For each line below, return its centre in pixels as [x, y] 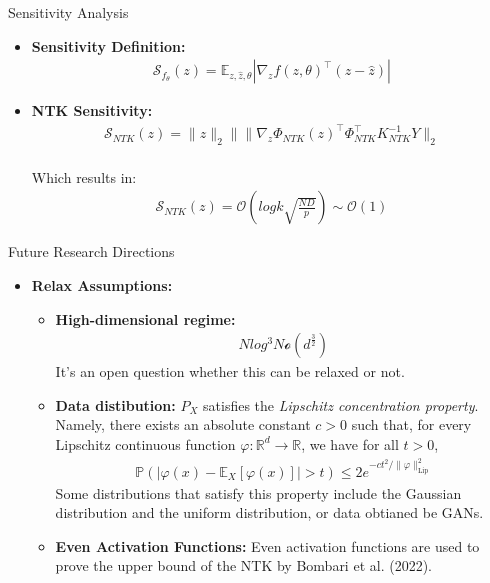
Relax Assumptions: [102, 284]
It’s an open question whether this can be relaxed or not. [230, 371]
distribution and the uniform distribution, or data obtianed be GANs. [269, 512]
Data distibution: [115, 404]
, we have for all [350, 443]
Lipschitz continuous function [145, 443]
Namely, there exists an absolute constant [183, 424]
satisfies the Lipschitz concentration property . [341, 404]
